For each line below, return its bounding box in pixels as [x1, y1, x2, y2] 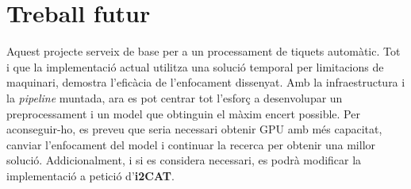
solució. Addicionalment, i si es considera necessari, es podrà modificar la [6, 152, 362, 168]
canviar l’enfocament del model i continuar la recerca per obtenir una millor [6, 136, 376, 152]
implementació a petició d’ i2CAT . [6, 167, 175, 183]
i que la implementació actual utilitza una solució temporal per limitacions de [6, 58, 384, 75]
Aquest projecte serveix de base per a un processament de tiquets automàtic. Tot [6, 43, 401, 60]
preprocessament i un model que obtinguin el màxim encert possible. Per [6, 105, 360, 121]
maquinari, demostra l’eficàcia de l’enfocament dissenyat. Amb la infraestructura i [6, 74, 405, 91]
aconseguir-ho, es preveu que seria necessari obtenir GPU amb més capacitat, [6, 121, 382, 137]
